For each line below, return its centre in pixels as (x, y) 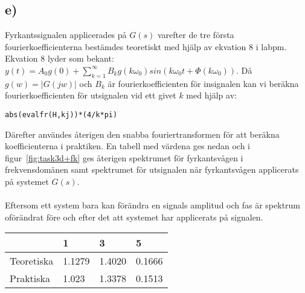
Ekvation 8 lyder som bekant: (59, 58)
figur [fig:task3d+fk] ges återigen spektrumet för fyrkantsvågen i (124, 157)
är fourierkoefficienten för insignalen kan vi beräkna (203, 83)
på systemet (27, 181)
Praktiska (30, 279)
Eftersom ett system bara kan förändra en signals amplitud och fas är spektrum (153, 205)
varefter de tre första (196, 35)
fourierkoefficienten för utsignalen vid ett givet (91, 95)
